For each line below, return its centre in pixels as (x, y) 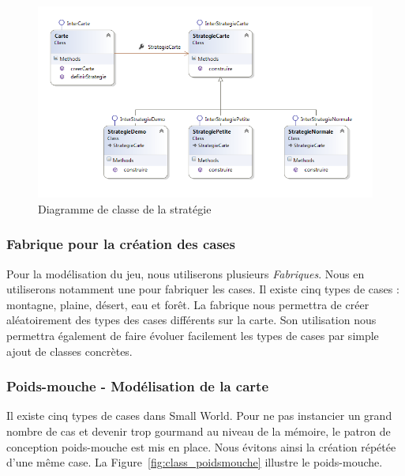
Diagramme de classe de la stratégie (125, 208)
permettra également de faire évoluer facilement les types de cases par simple (193, 336)
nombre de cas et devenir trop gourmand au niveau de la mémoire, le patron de (199, 431)
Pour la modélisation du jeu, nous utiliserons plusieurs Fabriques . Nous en (186, 273)
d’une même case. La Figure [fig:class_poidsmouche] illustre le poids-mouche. (195, 462)
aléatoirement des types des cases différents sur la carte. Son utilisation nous (191, 320)
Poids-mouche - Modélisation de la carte (138, 386)
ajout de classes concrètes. (69, 351)
